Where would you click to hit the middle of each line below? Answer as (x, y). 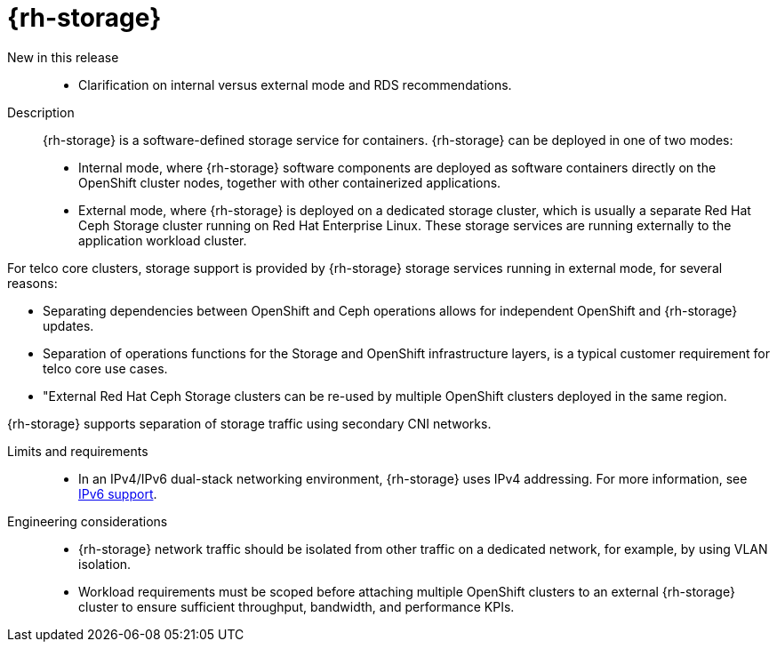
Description (41, 112)
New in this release (63, 57)
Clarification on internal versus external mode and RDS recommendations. (295, 84)
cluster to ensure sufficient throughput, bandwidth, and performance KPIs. (296, 606)
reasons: (32, 283)
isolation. (105, 564)
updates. (68, 325)
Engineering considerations (88, 521)
